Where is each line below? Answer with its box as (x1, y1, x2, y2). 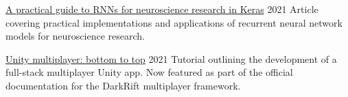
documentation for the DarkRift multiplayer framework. (5, 78, 241, 92)
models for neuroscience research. (5, 29, 145, 43)
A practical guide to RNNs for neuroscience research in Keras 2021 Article (5, 2, 318, 16)
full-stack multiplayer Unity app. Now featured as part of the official (5, 65, 293, 79)
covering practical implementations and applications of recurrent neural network (5, 15, 343, 29)
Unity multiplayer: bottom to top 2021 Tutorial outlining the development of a (5, 51, 337, 66)
